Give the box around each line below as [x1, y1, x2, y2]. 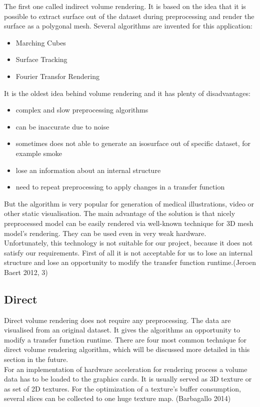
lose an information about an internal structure [15, 164, 161, 175]
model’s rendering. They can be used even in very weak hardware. [4, 227, 206, 238]
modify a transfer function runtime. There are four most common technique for [4, 334, 247, 344]
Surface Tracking [15, 54, 67, 64]
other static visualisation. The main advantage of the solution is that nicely [4, 208, 235, 218]
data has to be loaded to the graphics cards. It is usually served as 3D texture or [4, 373, 252, 384]
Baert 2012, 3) [4, 266, 48, 277]
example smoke [15, 147, 62, 158]
